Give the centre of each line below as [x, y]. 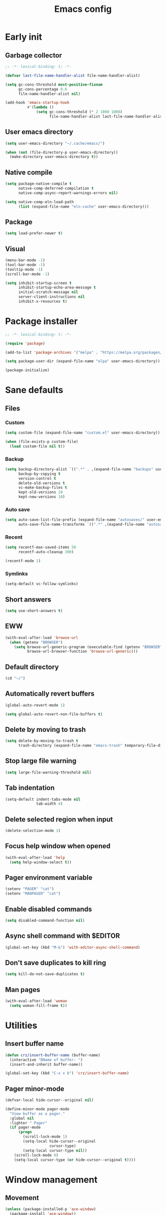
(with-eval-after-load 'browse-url [42, 638]
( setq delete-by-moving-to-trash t [42, 741]
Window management [51, 1180]
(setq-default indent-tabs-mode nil [43, 799]
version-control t [37, 478]
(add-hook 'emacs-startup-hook [37, 103]
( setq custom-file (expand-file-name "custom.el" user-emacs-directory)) [83, 433]
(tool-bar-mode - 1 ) [25, 265]
